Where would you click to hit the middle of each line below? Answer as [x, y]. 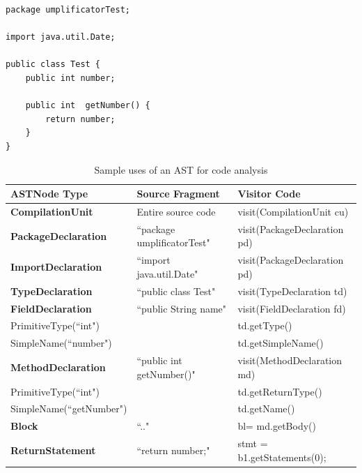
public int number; [70, 78]
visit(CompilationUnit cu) [293, 211]
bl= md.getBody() [277, 426]
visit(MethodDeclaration [290, 360]
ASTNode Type [49, 194]
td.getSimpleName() [281, 343]
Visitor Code [269, 194]
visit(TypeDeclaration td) [292, 291]
